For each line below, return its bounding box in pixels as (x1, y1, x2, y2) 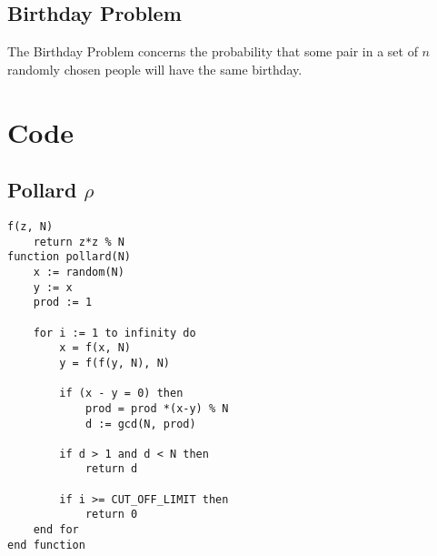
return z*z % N (33, 235, 124, 248)
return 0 (84, 508, 138, 521)
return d (84, 462, 138, 476)
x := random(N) (33, 265, 124, 278)
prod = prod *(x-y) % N (84, 401, 229, 415)
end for (33, 523, 79, 537)
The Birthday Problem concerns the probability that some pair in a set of (7, 42, 418, 61)
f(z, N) (7, 219, 54, 233)
